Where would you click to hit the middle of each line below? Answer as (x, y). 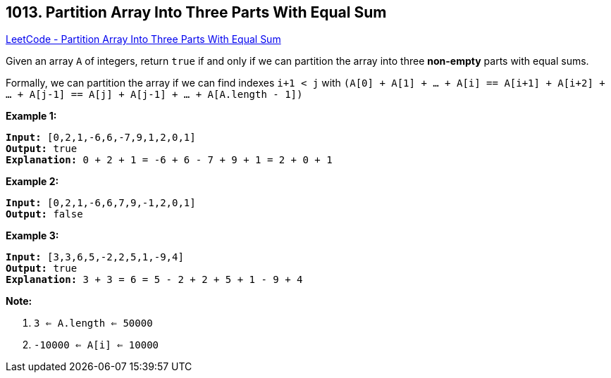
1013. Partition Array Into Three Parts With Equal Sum (196, 12)
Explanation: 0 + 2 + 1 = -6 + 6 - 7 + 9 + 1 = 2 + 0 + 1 (169, 160)
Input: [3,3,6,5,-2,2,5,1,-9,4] (95, 257)
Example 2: (32, 182)
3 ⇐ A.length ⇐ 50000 (93, 323)
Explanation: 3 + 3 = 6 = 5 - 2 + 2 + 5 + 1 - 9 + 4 (154, 280)
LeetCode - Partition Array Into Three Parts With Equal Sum (143, 39)
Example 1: (31, 116)
